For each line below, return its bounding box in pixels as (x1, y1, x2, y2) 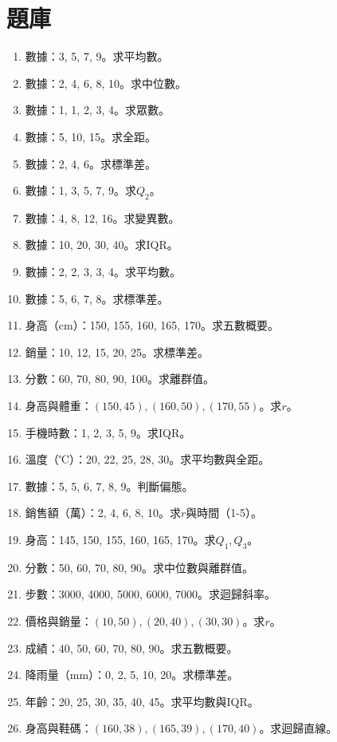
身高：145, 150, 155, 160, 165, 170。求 (25, 531, 216, 548)
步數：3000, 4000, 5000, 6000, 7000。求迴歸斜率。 (25, 586, 276, 602)
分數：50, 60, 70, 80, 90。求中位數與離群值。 (25, 558, 254, 575)
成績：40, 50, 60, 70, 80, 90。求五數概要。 (25, 639, 238, 656)
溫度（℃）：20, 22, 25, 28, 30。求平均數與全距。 (25, 451, 270, 468)
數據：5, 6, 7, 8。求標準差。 (25, 290, 169, 306)
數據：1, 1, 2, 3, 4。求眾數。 (25, 101, 170, 118)
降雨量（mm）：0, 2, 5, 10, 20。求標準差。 (25, 666, 239, 683)
